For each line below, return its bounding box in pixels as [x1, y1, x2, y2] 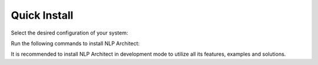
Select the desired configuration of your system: [11, 29, 128, 36]
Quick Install [11, 9, 74, 22]
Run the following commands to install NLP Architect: [11, 40, 140, 47]
